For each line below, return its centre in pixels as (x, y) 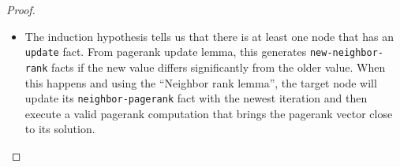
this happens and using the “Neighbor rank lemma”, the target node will (201, 82)
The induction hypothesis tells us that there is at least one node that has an (209, 36)
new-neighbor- (347, 53)
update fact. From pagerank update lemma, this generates (166, 52)
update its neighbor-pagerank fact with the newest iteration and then (196, 98)
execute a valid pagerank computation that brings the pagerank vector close (209, 113)
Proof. (21, 9)
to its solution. (60, 129)
